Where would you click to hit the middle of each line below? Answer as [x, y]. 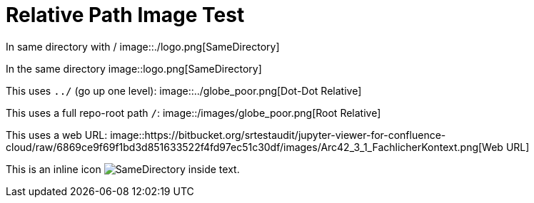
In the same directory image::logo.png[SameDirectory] [134, 68]
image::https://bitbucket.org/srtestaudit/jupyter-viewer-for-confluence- [278, 135]
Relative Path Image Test [125, 15]
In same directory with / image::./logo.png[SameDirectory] [143, 46]
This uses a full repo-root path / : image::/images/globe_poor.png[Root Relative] [193, 113]
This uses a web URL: [57, 135]
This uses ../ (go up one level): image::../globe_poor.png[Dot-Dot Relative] [184, 90]
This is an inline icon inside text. [123, 169]
